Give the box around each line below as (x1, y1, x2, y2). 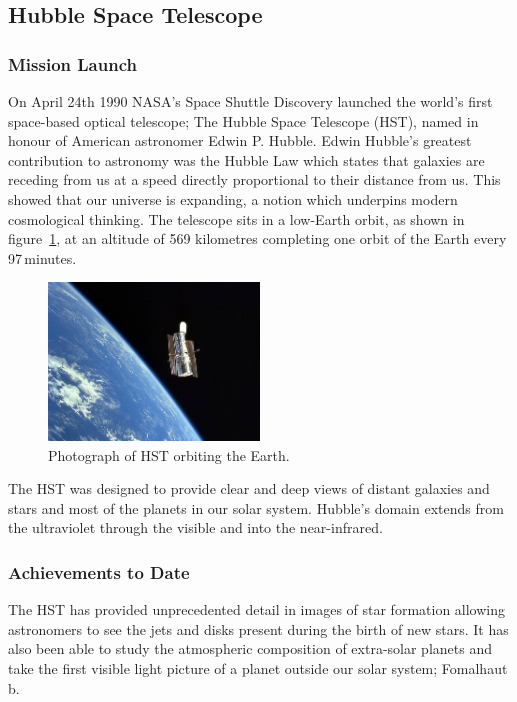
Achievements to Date (8, 559, 190, 584)
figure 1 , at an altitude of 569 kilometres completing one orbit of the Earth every (8, 228, 507, 249)
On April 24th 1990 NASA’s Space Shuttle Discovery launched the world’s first (8, 91, 493, 111)
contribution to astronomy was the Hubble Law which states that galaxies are (8, 149, 485, 170)
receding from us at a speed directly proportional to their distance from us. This (8, 169, 501, 190)
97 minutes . (8, 247, 77, 268)
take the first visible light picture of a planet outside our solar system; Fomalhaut (8, 657, 508, 678)
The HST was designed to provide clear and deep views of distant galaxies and (8, 478, 490, 499)
